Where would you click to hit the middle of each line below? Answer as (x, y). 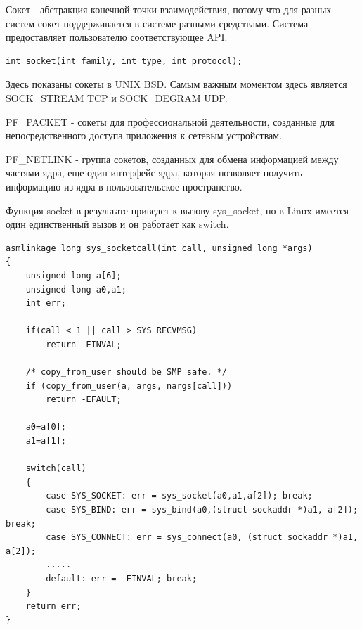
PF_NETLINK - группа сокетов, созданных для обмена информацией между (172, 159)
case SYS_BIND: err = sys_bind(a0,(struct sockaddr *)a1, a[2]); (202, 510)
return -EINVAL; (84, 344)
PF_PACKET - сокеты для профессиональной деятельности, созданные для (170, 121)
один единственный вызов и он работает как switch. (117, 224)
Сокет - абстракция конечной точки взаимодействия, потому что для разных (169, 9)
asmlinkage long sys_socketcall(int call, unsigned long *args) (159, 248)
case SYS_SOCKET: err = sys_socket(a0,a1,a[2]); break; (179, 496)
